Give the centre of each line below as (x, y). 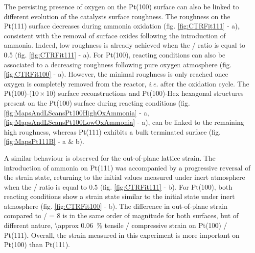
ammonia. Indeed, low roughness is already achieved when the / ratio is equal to (125, 45)
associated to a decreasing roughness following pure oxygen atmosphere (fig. (118, 64)
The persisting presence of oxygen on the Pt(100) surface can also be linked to (122, 6)
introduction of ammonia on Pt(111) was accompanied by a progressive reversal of (127, 167)
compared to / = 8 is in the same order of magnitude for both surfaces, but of (121, 215)
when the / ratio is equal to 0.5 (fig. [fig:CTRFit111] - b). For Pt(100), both (118, 186)
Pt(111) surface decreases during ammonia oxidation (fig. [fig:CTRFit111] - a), (122, 26)
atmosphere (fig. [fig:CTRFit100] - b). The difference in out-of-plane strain (116, 206)
